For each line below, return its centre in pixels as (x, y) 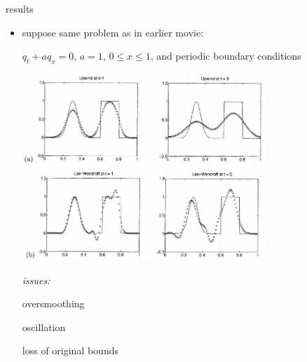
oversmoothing (53, 303)
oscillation (44, 327)
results (20, 8)
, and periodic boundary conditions (226, 56)
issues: (36, 280)
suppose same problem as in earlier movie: (113, 32)
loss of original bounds (70, 350)
